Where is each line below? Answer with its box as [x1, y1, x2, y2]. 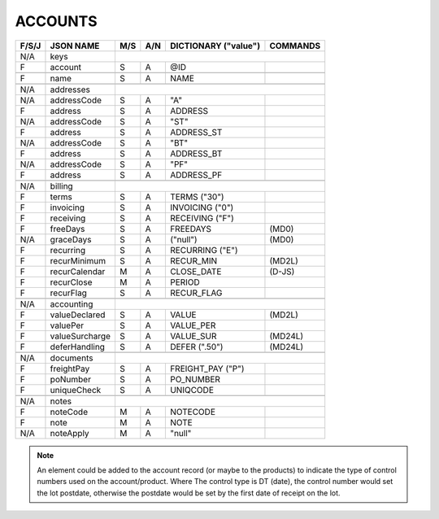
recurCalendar [50, 265, 106, 277]
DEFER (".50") [169, 341, 224, 352]
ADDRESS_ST [169, 126, 223, 137]
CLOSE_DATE [169, 265, 222, 277]
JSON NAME [50, 40, 100, 51]
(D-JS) [269, 265, 295, 277]
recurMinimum [50, 255, 106, 266]
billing [50, 180, 73, 191]
